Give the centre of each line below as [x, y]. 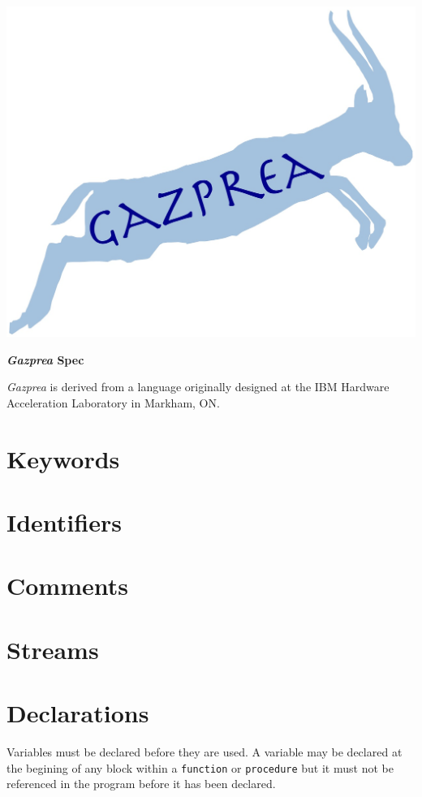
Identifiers [64, 521]
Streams [53, 649]
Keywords [63, 458]
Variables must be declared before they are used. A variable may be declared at [205, 752]
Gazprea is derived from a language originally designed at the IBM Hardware [198, 387]
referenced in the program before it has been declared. [141, 784]
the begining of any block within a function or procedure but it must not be [200, 767]
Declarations [78, 713]
